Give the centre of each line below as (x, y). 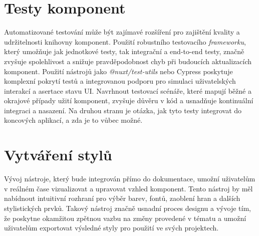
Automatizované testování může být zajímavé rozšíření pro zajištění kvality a (122, 32)
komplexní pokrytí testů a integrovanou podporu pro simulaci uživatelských (120, 81)
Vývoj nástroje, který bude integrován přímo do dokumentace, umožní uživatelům (130, 179)
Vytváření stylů (58, 155)
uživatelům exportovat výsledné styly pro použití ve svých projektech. (111, 228)
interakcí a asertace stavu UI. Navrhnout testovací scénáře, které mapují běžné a (128, 90)
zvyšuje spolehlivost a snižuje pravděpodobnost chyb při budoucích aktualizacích (128, 61)
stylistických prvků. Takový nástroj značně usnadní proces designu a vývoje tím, (127, 208)
